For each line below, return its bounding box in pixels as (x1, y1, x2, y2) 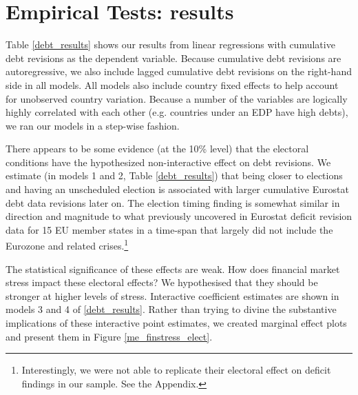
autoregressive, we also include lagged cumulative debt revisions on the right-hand (6, 64, 352, 79)
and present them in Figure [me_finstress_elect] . (6, 329, 213, 343)
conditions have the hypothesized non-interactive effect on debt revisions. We (6, 154, 331, 169)
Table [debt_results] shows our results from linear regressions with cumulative (6, 37, 335, 52)
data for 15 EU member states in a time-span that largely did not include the (6, 222, 333, 236)
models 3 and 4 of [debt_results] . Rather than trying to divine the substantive (6, 302, 337, 316)
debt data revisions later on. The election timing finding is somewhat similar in (6, 195, 340, 210)
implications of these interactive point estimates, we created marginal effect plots (6, 316, 347, 330)
